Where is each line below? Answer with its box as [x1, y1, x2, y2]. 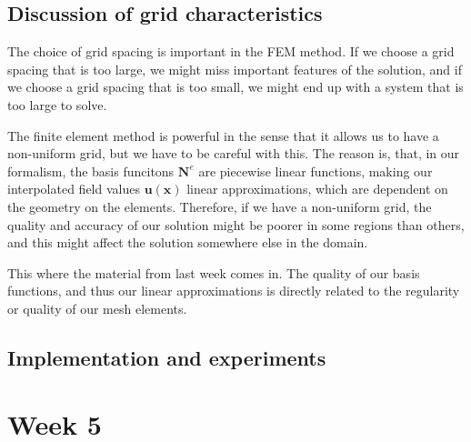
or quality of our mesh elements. [7, 298, 187, 317]
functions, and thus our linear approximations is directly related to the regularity [7, 281, 460, 300]
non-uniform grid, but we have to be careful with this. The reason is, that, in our [7, 144, 460, 163]
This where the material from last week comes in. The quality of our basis [7, 263, 420, 282]
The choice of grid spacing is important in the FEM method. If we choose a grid [7, 42, 455, 61]
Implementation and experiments [7, 343, 326, 371]
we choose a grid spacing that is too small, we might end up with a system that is [7, 77, 464, 96]
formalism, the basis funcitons [7, 161, 175, 180]
